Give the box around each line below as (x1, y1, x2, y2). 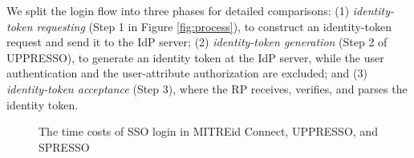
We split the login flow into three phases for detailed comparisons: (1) (6, 2, 350, 18)
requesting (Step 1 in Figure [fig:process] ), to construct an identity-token (36, 18, 392, 34)
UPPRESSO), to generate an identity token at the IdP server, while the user (6, 49, 384, 65)
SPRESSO (39, 138, 90, 155)
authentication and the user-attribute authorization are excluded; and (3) (6, 65, 367, 81)
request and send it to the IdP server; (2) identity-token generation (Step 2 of (6, 34, 388, 50)
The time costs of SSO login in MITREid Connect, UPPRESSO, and (39, 123, 378, 140)
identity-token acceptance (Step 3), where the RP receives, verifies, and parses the (6, 80, 408, 97)
